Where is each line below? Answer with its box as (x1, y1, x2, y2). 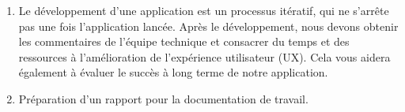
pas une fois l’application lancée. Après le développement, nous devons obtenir (18, 17, 399, 34)
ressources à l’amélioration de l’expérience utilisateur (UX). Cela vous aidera (18, 48, 391, 65)
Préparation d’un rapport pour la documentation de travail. (18, 90, 308, 106)
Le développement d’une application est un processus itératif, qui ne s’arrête (18, 2, 389, 18)
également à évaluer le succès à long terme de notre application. (18, 64, 328, 80)
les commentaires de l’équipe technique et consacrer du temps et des (18, 33, 350, 50)
